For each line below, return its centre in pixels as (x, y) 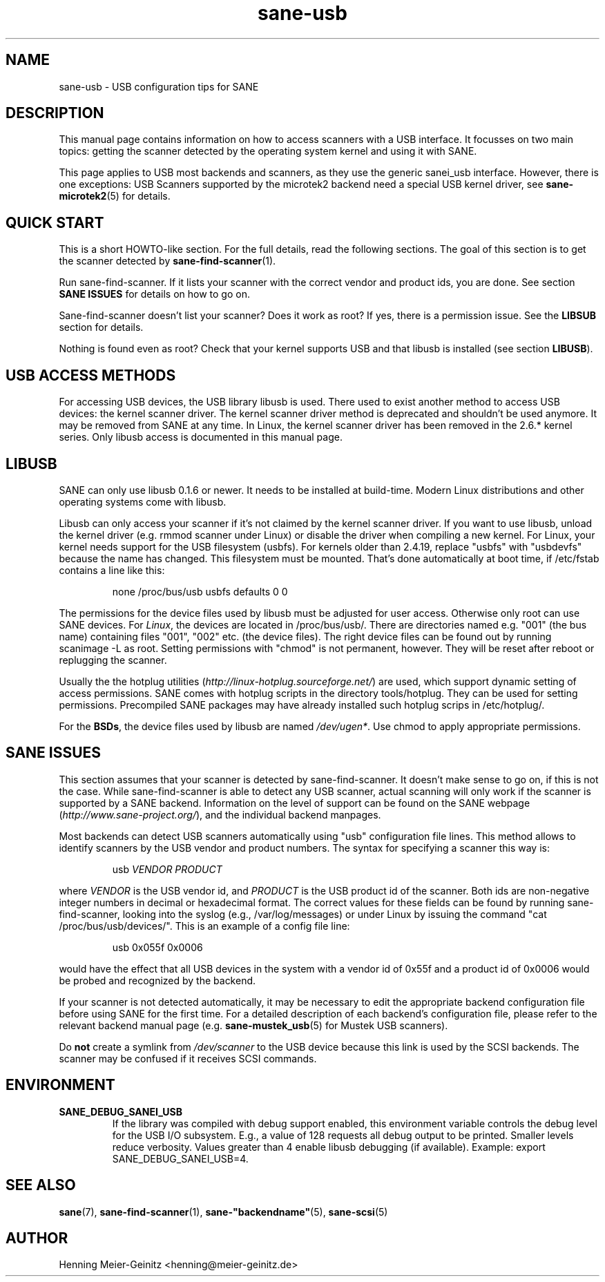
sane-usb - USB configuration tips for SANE (159, 86)
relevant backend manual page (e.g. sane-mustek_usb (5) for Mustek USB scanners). (253, 1025)
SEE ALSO (41, 1185)
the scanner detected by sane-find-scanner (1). (167, 261)
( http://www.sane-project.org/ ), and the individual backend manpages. (220, 814)
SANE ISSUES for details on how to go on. (154, 294)
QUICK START (55, 222)
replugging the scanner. (113, 660)
